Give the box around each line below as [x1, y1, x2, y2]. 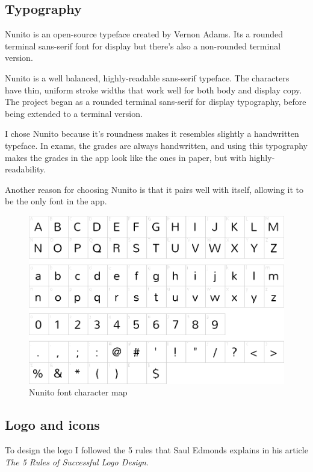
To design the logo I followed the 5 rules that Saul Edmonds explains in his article [5, 444, 308, 456]
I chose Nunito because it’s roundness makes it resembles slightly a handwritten [5, 127, 299, 140]
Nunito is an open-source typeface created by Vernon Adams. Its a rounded [5, 28, 284, 40]
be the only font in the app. [5, 195, 107, 207]
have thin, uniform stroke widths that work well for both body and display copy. [5, 83, 302, 96]
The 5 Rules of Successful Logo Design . [5, 455, 149, 468]
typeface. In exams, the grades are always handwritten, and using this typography [5, 139, 308, 151]
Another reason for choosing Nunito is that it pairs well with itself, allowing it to [5, 183, 304, 195]
